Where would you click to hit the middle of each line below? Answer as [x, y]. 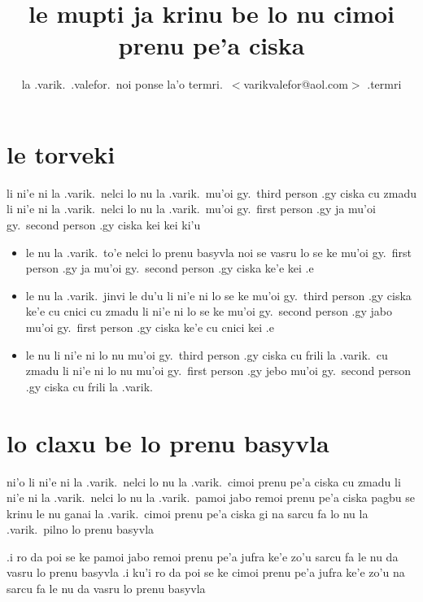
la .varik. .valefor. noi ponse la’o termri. [122, 84]
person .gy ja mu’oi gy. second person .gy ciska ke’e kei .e [170, 268]
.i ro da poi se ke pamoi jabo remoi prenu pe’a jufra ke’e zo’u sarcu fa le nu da [203, 556]
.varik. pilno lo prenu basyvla [81, 529]
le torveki [61, 153]
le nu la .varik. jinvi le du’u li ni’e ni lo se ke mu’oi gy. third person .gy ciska [218, 295]
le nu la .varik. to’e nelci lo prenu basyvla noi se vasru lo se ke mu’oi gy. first [218, 252]
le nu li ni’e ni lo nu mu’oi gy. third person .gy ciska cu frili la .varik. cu [207, 354]
